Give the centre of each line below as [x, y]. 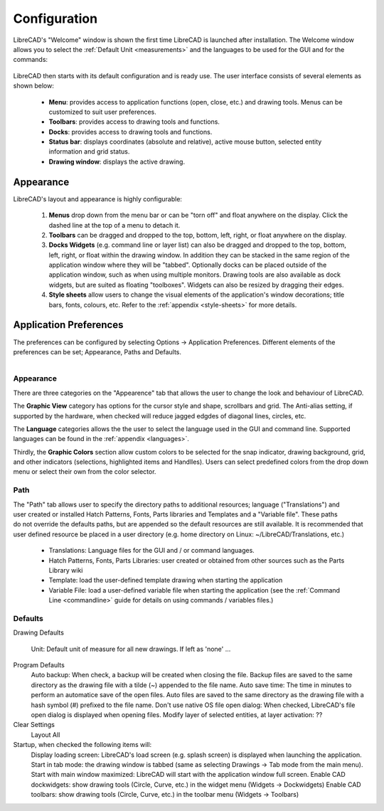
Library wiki [66, 570]
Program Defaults [39, 665]
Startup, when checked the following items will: [82, 745]
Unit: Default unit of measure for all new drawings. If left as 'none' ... [131, 649]
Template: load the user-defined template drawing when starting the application [166, 581]
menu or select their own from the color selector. [85, 472]
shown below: [34, 86]
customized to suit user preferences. [102, 112]
